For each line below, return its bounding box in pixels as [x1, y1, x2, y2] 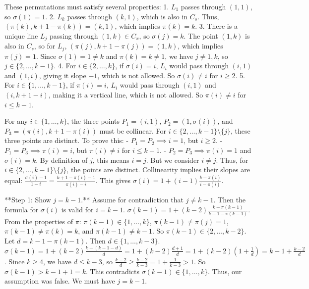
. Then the [213, 194, 246, 205]
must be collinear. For [99, 125, 166, 136]
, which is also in [136, 11, 188, 21]
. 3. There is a [195, 21, 238, 31]
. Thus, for [216, 154, 248, 165]
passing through [50, 30, 98, 41]
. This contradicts [86, 266, 139, 276]
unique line [4, 30, 38, 41]
